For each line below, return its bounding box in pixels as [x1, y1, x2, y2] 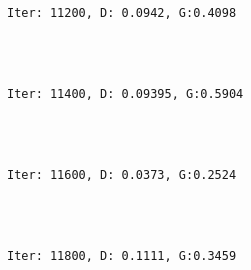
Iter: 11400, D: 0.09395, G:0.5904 [7, 87, 244, 102]
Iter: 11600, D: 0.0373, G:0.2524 [7, 168, 237, 183]
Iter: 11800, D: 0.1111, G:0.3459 [7, 248, 237, 263]
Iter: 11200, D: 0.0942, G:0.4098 [7, 6, 237, 21]
